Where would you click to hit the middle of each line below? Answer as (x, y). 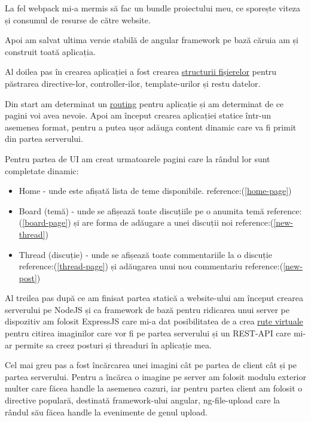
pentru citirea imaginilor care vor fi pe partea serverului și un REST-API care (148, 333)
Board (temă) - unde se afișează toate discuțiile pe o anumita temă (141, 210)
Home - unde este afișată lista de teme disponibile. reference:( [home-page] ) (155, 191)
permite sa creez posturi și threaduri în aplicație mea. (113, 344)
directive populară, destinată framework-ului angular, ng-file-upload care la (143, 400)
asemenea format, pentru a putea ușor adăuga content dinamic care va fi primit (151, 127)
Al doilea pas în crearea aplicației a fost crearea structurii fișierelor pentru (141, 72)
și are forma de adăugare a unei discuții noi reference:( (174, 222)
